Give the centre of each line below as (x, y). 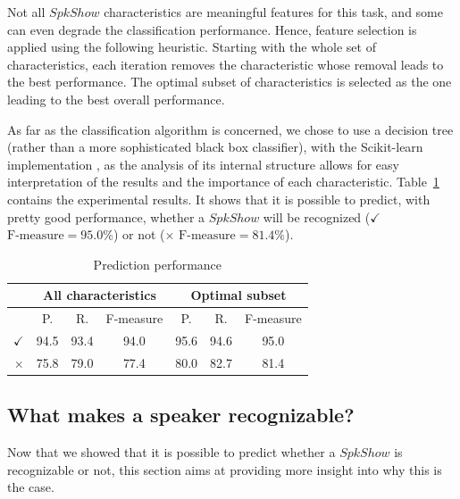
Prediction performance (158, 264)
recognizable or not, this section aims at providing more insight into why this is (225, 469)
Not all (26, 12)
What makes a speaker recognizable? (181, 415)
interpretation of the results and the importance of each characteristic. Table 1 (223, 182)
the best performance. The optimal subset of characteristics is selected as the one (230, 82)
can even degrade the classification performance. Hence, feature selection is (212, 29)
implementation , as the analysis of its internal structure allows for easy (203, 164)
